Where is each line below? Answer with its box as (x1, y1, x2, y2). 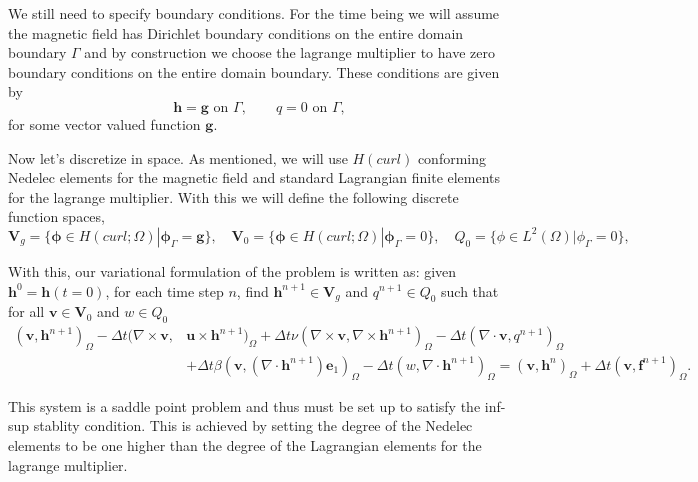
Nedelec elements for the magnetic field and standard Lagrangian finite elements (8, 167, 501, 188)
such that (441, 280, 499, 301)
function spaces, (8, 206, 105, 227)
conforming (417, 147, 486, 168)
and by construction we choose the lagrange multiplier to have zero (84, 42, 495, 63)
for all (8, 301, 45, 322)
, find (236, 280, 269, 301)
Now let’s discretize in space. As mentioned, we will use (8, 147, 348, 168)
